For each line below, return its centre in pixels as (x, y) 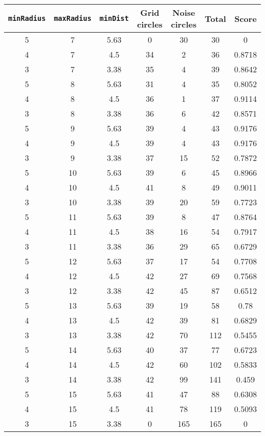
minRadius (27, 18)
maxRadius (73, 18)
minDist (114, 18)
